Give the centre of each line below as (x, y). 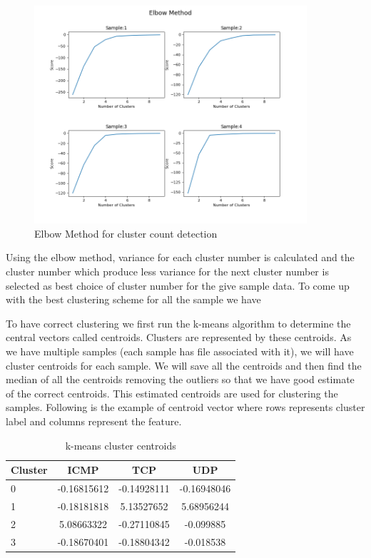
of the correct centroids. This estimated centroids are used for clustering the (172, 393)
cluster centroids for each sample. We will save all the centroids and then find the (184, 365)
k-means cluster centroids (121, 445)
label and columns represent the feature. (94, 421)
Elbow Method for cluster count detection (126, 233)
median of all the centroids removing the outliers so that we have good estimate (180, 379)
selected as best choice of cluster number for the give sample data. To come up (178, 285)
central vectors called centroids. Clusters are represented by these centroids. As (179, 337)
